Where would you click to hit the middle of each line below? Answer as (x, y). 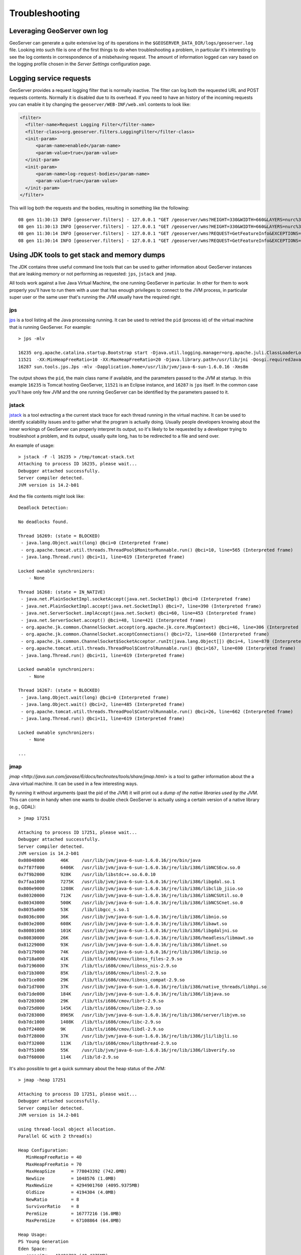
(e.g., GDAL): (23, 807)
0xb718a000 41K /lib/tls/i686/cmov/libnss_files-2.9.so (100, 959)
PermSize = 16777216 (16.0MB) (73, 1213)
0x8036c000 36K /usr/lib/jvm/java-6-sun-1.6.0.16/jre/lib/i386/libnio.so (123, 917)
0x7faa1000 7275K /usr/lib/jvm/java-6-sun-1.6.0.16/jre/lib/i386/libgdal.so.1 (127, 882)
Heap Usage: (33, 1234)
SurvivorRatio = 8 (52, 1207)
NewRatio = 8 (52, 1199)
